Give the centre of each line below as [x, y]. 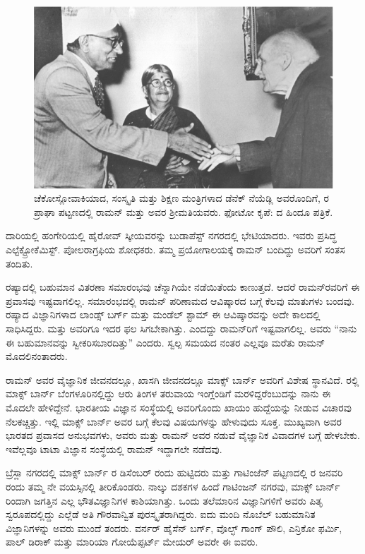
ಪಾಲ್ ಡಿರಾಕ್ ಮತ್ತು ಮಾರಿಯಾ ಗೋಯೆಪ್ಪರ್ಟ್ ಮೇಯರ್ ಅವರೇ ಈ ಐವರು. [132, 542]
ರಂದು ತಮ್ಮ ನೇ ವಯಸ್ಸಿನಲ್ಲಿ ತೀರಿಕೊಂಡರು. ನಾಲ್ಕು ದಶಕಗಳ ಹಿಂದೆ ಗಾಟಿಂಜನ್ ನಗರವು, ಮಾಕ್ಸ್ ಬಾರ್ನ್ [173, 486]
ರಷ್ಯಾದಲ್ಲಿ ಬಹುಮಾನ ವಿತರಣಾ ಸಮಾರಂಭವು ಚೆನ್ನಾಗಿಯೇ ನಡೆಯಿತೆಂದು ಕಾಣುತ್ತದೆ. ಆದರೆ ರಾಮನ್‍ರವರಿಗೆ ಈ [183, 287]
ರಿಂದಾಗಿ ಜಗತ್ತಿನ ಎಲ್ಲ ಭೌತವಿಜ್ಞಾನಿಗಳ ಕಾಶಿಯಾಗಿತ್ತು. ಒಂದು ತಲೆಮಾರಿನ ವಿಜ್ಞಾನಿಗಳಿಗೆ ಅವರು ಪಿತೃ [164, 500]
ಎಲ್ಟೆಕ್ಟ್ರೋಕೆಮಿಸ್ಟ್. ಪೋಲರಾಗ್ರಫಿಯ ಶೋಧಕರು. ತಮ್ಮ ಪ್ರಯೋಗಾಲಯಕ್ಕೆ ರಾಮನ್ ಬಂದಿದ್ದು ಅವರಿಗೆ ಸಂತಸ [175, 249]
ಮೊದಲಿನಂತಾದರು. [37, 356]
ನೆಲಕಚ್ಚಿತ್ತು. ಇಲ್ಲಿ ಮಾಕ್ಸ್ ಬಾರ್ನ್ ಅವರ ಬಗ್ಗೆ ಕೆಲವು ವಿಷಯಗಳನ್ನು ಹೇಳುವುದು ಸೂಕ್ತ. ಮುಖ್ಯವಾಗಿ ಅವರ [174, 421]
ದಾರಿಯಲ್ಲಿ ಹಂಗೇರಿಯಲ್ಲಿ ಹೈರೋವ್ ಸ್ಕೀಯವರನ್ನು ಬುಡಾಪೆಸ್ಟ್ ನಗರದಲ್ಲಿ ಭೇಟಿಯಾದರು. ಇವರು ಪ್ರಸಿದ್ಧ [171, 235]
